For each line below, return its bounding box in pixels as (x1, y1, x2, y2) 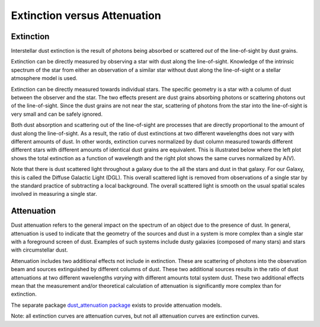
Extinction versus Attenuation (11, 9, 161, 22)
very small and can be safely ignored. (11, 110, 103, 118)
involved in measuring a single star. (11, 191, 97, 198)
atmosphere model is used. (11, 75, 78, 82)
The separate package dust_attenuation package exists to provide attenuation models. (11, 301, 222, 309)
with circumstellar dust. (11, 246, 68, 253)
